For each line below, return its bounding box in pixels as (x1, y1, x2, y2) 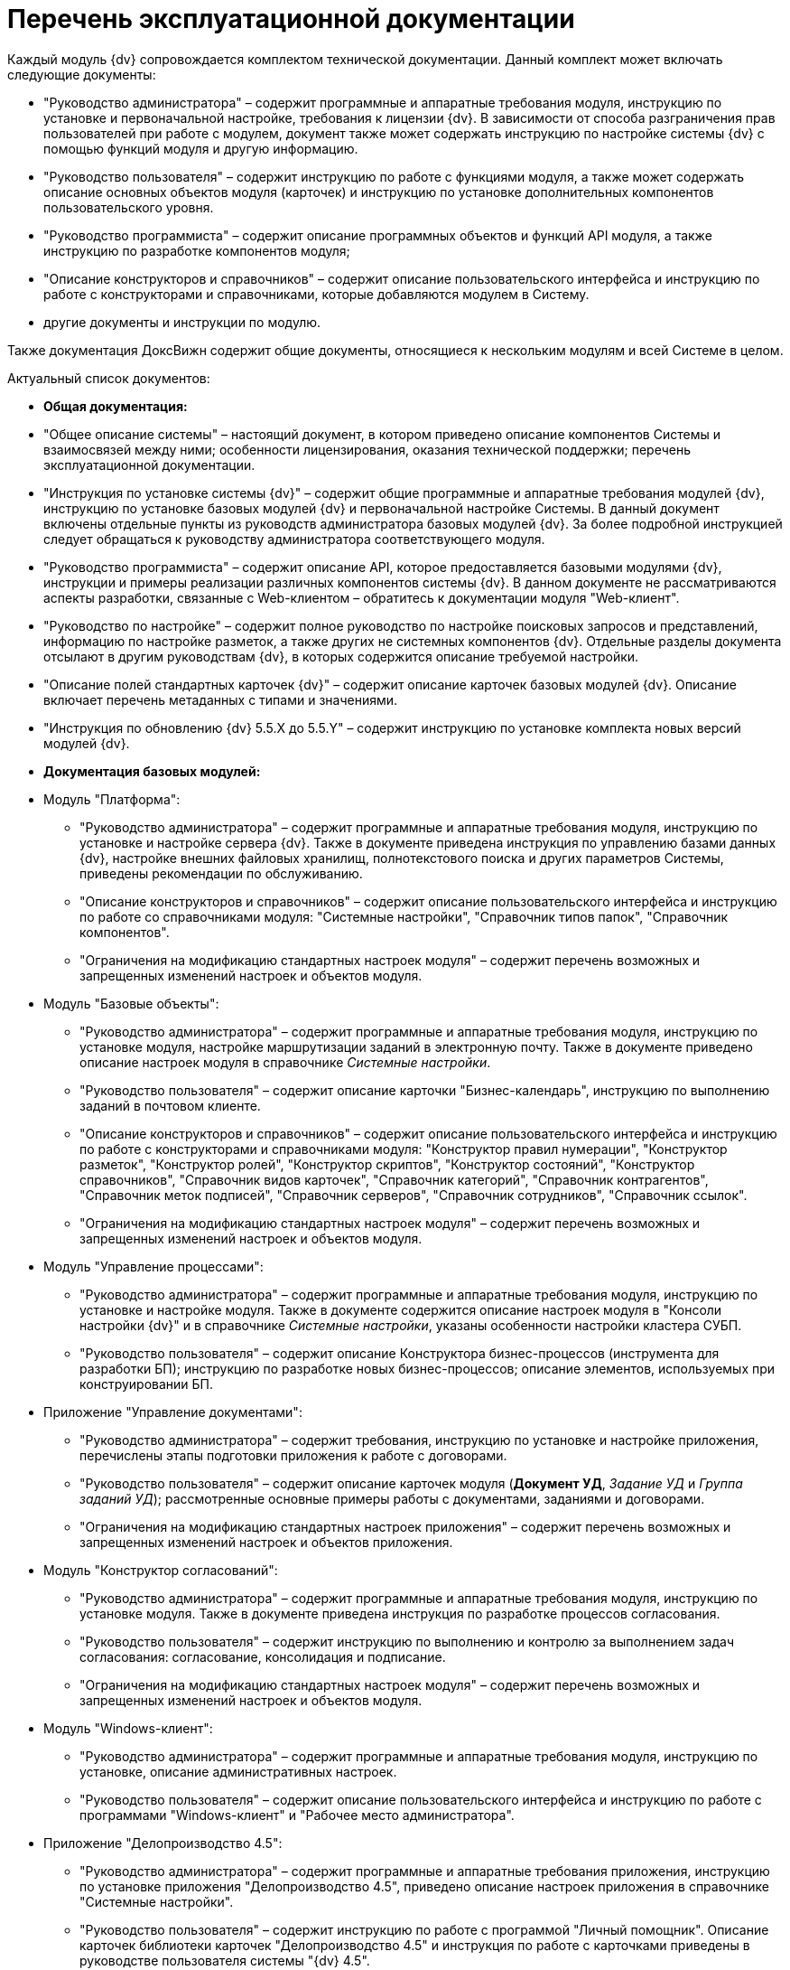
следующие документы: (7, 66, 156, 82)
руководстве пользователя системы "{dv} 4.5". (79, 1952, 370, 1968)
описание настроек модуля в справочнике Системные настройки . (79, 1054, 491, 1070)
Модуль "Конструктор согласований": (43, 1562, 278, 1578)
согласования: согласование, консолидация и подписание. (79, 1648, 446, 1665)
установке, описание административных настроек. (79, 1763, 397, 1779)
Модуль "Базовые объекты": (43, 995, 219, 1011)
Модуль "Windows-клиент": (43, 1720, 213, 1736)
